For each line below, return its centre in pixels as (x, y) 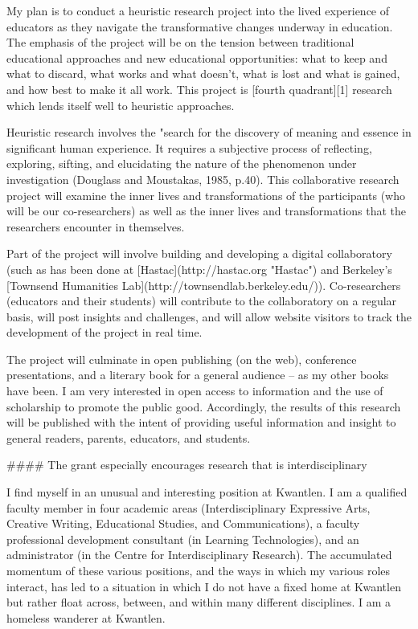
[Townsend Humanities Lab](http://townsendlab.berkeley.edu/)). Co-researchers (204, 285)
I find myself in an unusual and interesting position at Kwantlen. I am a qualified (207, 492)
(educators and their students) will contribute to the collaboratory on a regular (202, 301)
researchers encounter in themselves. (96, 226)
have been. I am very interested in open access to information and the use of (195, 391)
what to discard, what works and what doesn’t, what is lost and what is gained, (203, 74)
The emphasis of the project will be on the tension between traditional (180, 42)
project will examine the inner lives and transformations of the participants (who (206, 195)
